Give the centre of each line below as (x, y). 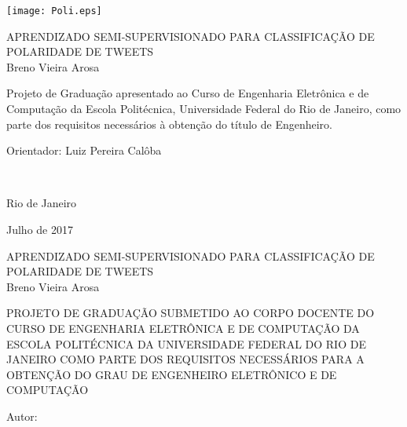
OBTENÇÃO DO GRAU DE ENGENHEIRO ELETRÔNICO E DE (172, 374)
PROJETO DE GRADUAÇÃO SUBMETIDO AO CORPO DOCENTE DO (191, 313)
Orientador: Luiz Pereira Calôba (84, 150)
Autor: (22, 416)
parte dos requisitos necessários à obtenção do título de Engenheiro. (169, 124)
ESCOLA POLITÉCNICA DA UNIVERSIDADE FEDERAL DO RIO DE (186, 343)
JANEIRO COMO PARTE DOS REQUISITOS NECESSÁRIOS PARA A (185, 359)
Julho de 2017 (40, 229)
